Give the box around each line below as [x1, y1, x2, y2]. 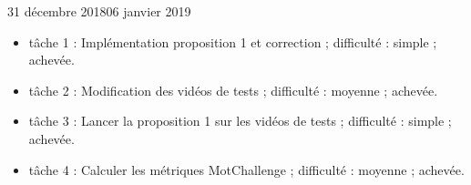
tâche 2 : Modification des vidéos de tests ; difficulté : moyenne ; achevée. [28, 80, 438, 99]
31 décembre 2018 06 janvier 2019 [7, 2, 191, 20]
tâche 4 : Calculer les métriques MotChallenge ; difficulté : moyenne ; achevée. [28, 159, 465, 179]
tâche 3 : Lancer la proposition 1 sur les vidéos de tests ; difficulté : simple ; [28, 111, 452, 130]
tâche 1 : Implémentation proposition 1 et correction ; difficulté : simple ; [28, 32, 437, 51]
